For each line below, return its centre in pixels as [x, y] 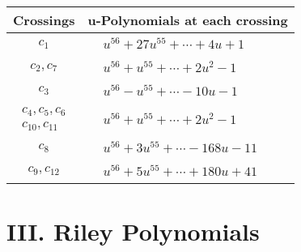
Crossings [44, 20]
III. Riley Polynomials [133, 231]
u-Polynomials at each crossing [188, 20]
